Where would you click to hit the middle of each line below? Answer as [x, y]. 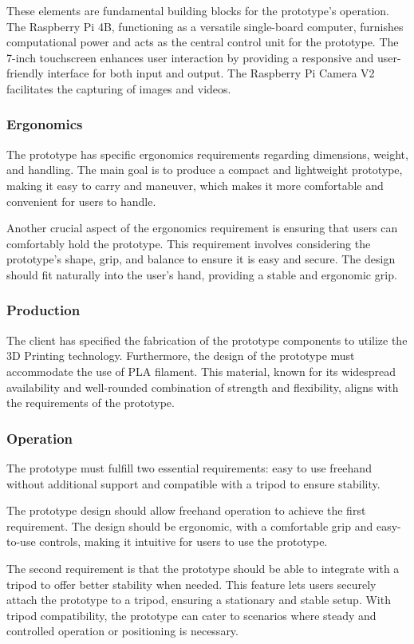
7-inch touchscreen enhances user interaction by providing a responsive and [190, 57]
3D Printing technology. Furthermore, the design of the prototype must [181, 356]
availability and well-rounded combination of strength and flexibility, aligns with [203, 387]
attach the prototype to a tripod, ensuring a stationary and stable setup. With [199, 600]
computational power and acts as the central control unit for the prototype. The [203, 42]
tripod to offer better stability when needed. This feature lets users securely [191, 584]
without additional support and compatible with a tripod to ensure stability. [193, 483]
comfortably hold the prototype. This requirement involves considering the [189, 243]
